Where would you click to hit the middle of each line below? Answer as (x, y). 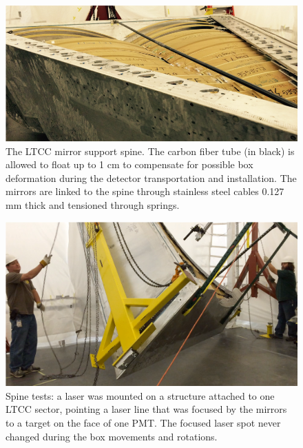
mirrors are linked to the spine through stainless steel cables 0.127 (145, 191)
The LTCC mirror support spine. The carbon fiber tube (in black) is (150, 151)
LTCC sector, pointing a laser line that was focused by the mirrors (146, 409)
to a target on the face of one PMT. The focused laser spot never (143, 423)
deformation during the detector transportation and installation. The (151, 177)
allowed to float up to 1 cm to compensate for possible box (129, 164)
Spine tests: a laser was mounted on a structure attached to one (140, 395)
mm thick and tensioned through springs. (93, 204)
